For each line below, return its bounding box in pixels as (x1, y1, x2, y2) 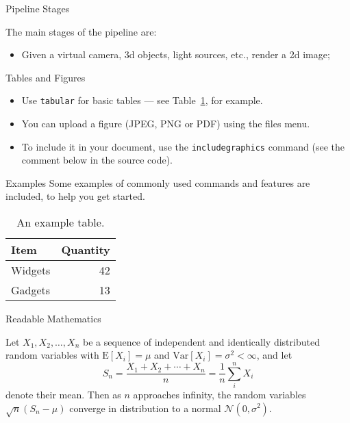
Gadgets (11, 282, 51, 298)
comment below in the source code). (21, 153, 173, 167)
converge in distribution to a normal (69, 400, 221, 415)
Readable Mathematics (5, 311, 101, 326)
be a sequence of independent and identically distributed (82, 334, 320, 348)
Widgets (11, 262, 51, 279)
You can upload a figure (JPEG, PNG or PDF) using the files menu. (21, 116, 310, 131)
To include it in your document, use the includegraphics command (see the (21, 139, 345, 153)
